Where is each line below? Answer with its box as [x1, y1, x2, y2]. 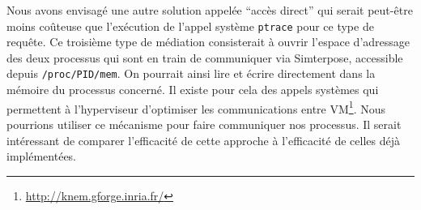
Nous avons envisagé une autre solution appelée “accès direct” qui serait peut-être [6, 2, 413, 18]
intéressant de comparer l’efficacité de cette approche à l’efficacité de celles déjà [6, 131, 400, 148]
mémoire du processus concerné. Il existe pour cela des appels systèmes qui [6, 81, 379, 98]
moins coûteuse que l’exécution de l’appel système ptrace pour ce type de [6, 17, 374, 34]
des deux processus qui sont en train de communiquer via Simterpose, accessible [6, 49, 403, 66]
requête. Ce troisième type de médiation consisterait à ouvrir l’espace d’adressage [6, 33, 410, 50]
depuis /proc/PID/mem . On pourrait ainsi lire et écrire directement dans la [6, 65, 376, 82]
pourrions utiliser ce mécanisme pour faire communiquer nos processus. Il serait [6, 115, 402, 132]
